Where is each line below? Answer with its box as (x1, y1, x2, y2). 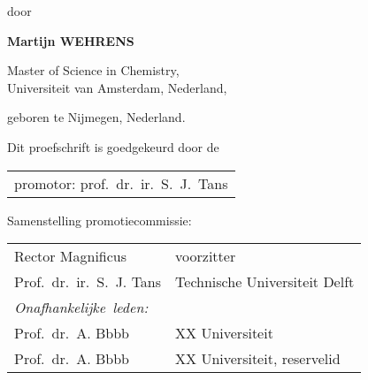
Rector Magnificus (14, 246, 127, 267)
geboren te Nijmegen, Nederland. (7, 108, 186, 126)
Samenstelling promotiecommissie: (7, 210, 192, 229)
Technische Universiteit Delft (175, 271, 355, 293)
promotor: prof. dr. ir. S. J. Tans (14, 172, 228, 194)
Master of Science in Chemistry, (7, 61, 180, 80)
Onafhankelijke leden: (14, 297, 149, 318)
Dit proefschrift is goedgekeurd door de (7, 137, 219, 156)
